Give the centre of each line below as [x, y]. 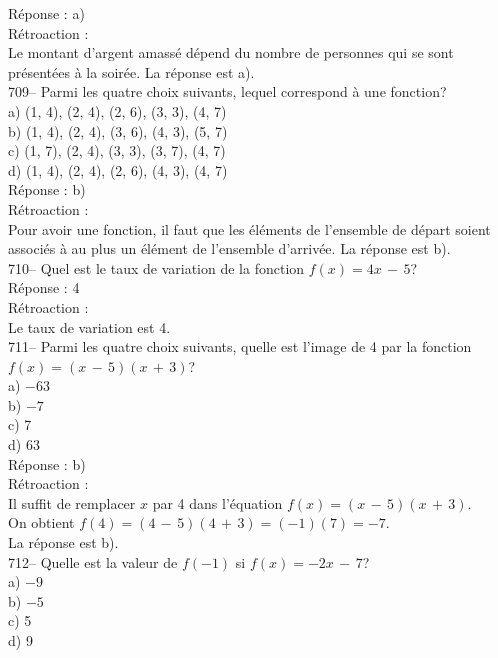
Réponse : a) [46, 13]
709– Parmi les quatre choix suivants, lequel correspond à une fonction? [227, 91]
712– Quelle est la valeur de [93, 561]
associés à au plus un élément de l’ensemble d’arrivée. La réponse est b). [229, 248]
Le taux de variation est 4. [89, 326]
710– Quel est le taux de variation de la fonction [156, 267]
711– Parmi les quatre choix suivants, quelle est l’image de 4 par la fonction [240, 346]
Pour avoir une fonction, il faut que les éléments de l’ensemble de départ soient [249, 228]
